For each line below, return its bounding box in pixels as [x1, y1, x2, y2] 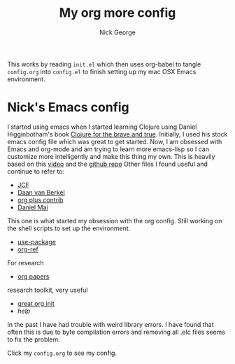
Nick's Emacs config [7, 99, 129, 115]
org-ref [17, 245, 38, 253]
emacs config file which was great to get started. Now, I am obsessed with [7, 137, 222, 146]
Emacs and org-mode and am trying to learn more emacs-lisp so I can [7, 145, 210, 153]
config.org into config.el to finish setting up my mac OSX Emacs [7, 67, 197, 76]
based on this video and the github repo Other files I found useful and [7, 160, 208, 168]
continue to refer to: [7, 167, 65, 176]
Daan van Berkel [17, 188, 65, 197]
